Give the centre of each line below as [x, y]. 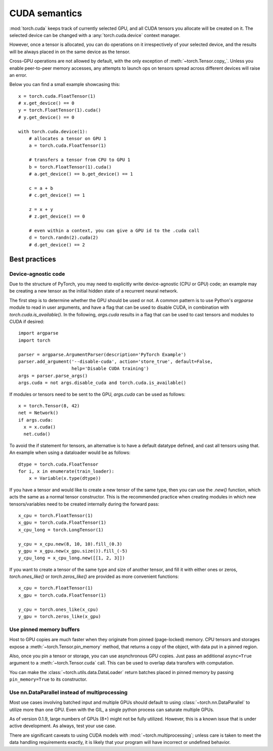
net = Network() [38, 413]
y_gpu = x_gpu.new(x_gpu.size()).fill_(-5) [73, 551]
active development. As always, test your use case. [63, 726]
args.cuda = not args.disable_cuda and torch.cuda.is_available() [102, 383]
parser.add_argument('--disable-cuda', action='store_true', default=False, [116, 361]
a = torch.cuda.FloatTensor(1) [67, 146]
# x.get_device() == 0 [47, 103]
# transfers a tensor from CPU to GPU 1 [80, 160]
